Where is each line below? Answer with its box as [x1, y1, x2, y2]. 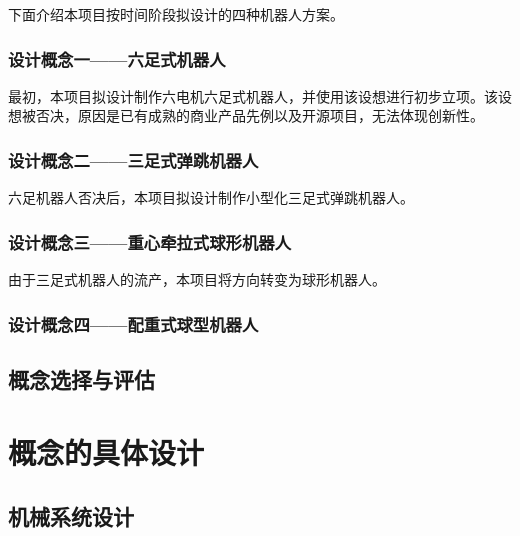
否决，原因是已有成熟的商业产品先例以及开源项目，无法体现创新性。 [35, 105, 484, 126]
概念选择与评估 [8, 363, 155, 394]
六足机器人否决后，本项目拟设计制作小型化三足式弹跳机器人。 [8, 187, 414, 208]
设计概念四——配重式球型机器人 [8, 311, 259, 336]
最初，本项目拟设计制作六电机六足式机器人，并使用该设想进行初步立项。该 [8, 85, 498, 106]
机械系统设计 [8, 501, 134, 532]
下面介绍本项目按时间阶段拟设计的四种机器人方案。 [8, 4, 344, 24]
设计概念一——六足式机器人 [8, 46, 226, 71]
